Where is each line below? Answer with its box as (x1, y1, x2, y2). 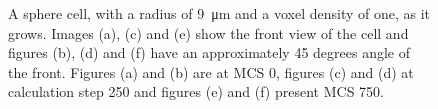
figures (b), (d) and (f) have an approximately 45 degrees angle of (8, 42, 411, 63)
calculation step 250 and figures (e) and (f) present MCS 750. (8, 81, 384, 102)
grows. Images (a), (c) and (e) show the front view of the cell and (8, 22, 409, 43)
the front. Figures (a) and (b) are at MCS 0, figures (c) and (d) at (8, 61, 414, 82)
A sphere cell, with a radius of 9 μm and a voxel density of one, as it (8, 3, 431, 23)
